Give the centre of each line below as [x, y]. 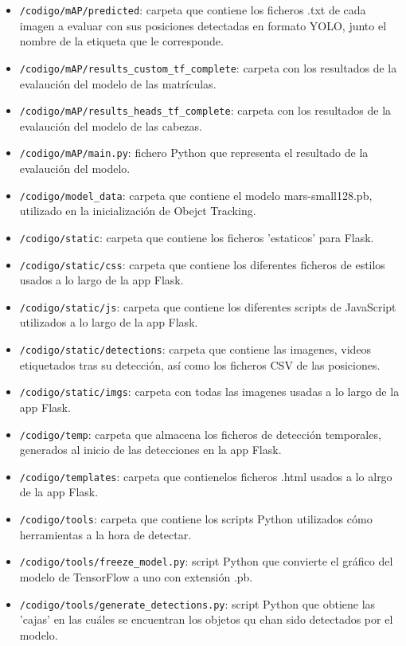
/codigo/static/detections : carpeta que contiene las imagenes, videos [195, 349]
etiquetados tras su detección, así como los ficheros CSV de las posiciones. [200, 364]
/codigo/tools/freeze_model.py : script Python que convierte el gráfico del [206, 561]
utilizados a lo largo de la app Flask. [109, 322]
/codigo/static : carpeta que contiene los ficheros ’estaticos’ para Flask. [197, 237]
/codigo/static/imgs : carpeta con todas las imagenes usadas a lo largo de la [209, 392]
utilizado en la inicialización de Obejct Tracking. [138, 211]
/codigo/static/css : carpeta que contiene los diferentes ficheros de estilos [202, 264]
